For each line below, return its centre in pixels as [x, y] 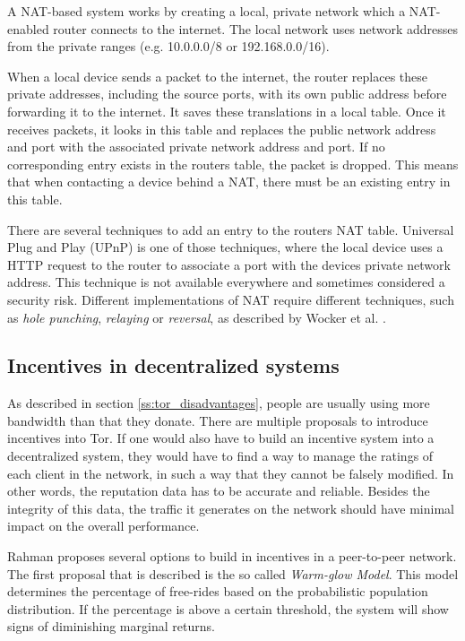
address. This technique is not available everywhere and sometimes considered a [226, 282]
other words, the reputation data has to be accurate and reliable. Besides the [219, 491]
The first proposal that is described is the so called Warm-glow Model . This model [233, 573]
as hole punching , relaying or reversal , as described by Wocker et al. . [197, 317]
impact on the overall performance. [103, 526]
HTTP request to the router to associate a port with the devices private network [229, 264]
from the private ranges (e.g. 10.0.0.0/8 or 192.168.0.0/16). [168, 46]
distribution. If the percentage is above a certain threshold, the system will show [228, 608]
